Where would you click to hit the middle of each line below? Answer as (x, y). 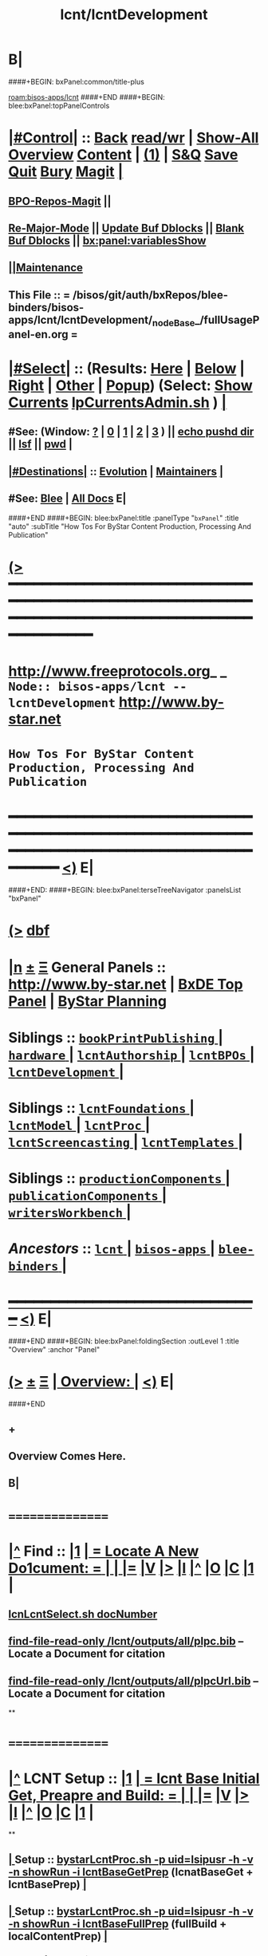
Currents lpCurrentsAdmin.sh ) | (118, 402)
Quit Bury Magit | (66, 172)
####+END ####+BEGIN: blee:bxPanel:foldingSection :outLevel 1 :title (124, 1341)
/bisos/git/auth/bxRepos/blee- (150, 295)
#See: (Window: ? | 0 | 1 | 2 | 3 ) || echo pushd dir (131, 432)
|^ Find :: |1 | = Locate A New (104, 1551)
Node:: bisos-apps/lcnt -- (98, 687)
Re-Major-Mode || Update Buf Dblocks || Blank (126, 228)
